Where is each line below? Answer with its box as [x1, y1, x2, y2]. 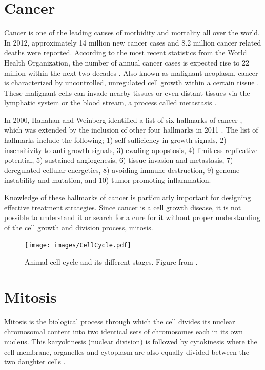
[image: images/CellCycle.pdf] [25, 242, 131, 249]
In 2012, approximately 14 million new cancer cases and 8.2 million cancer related [4, 37, 261, 48]
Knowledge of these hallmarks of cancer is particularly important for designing [4, 192, 251, 203]
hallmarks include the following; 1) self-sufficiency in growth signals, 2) [4, 135, 227, 145]
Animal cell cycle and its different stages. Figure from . [25, 256, 198, 267]
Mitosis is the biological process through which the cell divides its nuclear [4, 316, 235, 327]
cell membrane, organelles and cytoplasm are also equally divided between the [4, 346, 249, 357]
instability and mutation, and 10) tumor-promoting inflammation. [4, 175, 211, 185]
